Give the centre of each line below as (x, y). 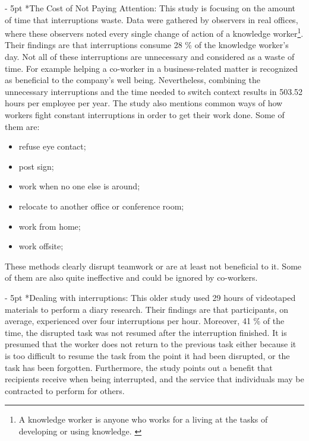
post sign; (36, 166)
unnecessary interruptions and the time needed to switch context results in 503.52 (154, 91)
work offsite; (41, 246)
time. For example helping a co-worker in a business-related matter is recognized (152, 68)
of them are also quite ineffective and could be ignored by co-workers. (131, 277)
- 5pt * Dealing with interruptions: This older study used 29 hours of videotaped (150, 297)
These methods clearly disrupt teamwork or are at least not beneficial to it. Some (153, 266)
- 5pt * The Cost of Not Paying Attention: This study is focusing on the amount (150, 8)
